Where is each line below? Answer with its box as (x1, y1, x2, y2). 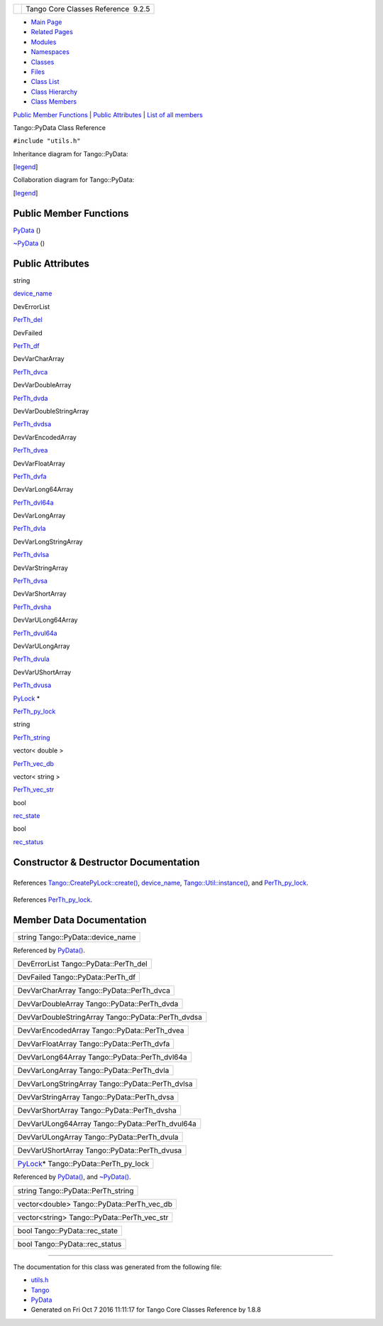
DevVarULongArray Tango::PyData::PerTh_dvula (17, 1132, 179, 1142)
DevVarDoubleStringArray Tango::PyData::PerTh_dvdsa (17, 1013, 202, 1023)
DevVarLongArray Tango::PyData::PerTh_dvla (17, 1066, 170, 1076)
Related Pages (30, 28, 74, 36)
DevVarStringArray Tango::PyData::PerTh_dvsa (17, 1092, 174, 1102)
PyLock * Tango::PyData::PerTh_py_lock (17, 1159, 150, 1169)
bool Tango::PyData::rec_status (17, 1239, 122, 1249)
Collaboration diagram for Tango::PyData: (13, 176, 135, 184)
